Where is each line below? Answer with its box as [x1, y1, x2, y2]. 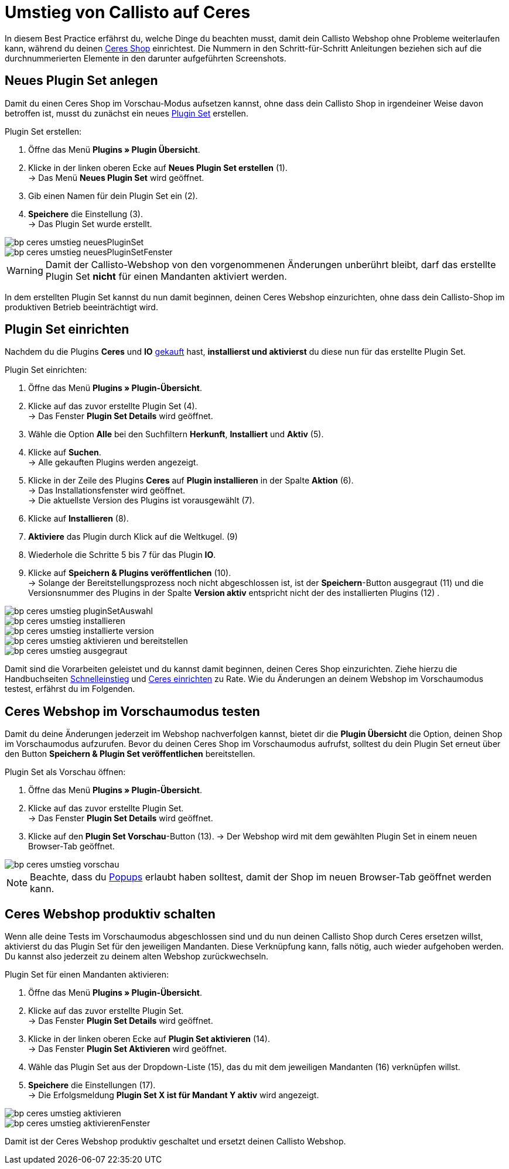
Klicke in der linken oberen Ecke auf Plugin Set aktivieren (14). [28, 1034, 270, 1044]
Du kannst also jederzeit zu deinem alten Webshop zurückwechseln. [5, 951, 268, 962]
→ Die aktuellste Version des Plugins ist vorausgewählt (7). [28, 495, 255, 506]
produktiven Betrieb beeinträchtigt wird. [5, 301, 158, 312]
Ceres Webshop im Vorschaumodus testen [5, 704, 260, 719]
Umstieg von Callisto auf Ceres [5, 2, 251, 22]
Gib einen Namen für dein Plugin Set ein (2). [28, 190, 198, 201]
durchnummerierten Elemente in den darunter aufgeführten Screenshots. [5, 53, 286, 63]
